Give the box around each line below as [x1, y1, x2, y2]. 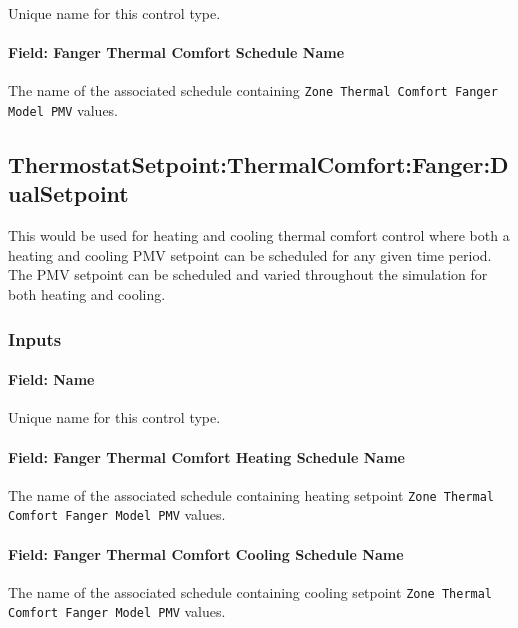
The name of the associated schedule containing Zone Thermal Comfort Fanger [8, 80, 498, 101]
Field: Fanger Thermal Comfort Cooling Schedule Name [8, 543, 404, 564]
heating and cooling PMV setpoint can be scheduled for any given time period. [8, 244, 492, 265]
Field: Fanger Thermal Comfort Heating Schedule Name [8, 446, 405, 467]
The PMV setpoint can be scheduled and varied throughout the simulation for [8, 264, 488, 285]
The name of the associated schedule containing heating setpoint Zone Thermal [8, 484, 494, 505]
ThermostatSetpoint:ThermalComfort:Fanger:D [8, 149, 509, 180]
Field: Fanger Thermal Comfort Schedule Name [8, 42, 345, 63]
